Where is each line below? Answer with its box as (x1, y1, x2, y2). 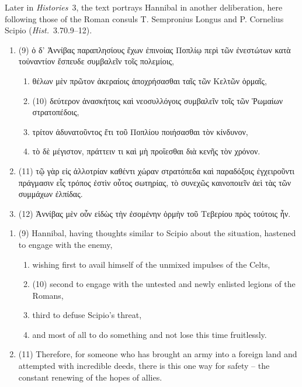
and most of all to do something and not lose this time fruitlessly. (32, 328, 267, 340)
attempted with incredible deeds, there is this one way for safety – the (18, 360, 270, 372)
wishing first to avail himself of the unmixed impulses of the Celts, (32, 258, 270, 270)
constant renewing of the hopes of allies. (18, 371, 162, 383)
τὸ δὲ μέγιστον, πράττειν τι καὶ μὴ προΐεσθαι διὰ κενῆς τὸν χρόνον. (32, 145, 261, 157)
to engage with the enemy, (18, 238, 113, 250)
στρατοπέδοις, (32, 106, 79, 118)
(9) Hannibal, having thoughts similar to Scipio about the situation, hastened (18, 227, 296, 239)
